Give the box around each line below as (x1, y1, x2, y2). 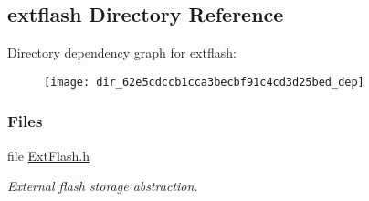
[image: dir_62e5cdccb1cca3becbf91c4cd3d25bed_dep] (44, 75, 364, 89)
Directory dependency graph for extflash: (7, 43, 237, 62)
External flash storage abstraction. (7, 176, 198, 196)
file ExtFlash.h (7, 145, 90, 164)
